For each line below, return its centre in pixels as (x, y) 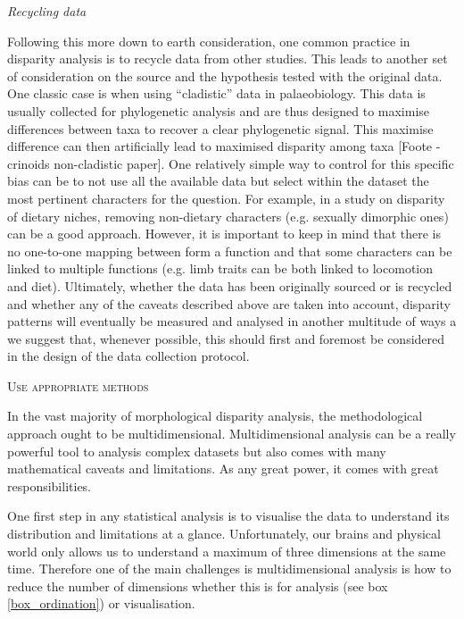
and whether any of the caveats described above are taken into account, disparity (229, 303)
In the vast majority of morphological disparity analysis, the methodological (215, 416)
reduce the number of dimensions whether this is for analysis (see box (198, 586)
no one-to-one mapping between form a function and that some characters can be (230, 251)
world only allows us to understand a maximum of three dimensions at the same (227, 551)
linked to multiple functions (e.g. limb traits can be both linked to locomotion (220, 268)
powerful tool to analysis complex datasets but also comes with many (197, 451)
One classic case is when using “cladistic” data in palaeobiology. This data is (216, 93)
